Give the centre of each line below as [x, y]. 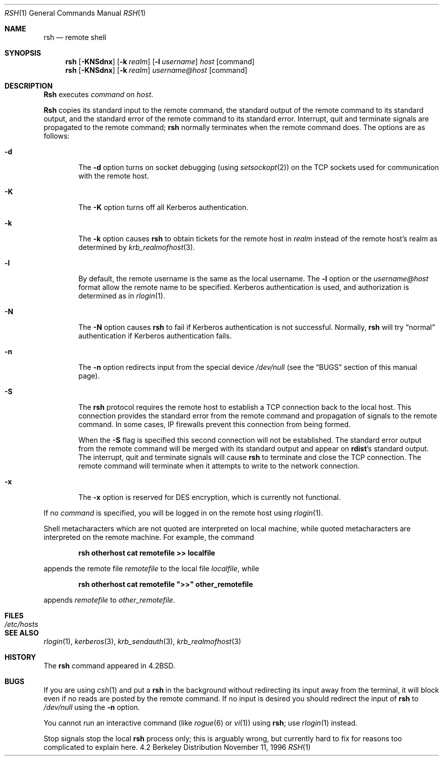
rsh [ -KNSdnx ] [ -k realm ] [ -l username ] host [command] [160, 61]
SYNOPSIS [23, 53]
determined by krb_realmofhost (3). [137, 247]
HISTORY [20, 657]
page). [89, 376]
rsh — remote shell [75, 37]
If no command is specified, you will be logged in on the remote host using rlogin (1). [183, 513]
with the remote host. [114, 176]
